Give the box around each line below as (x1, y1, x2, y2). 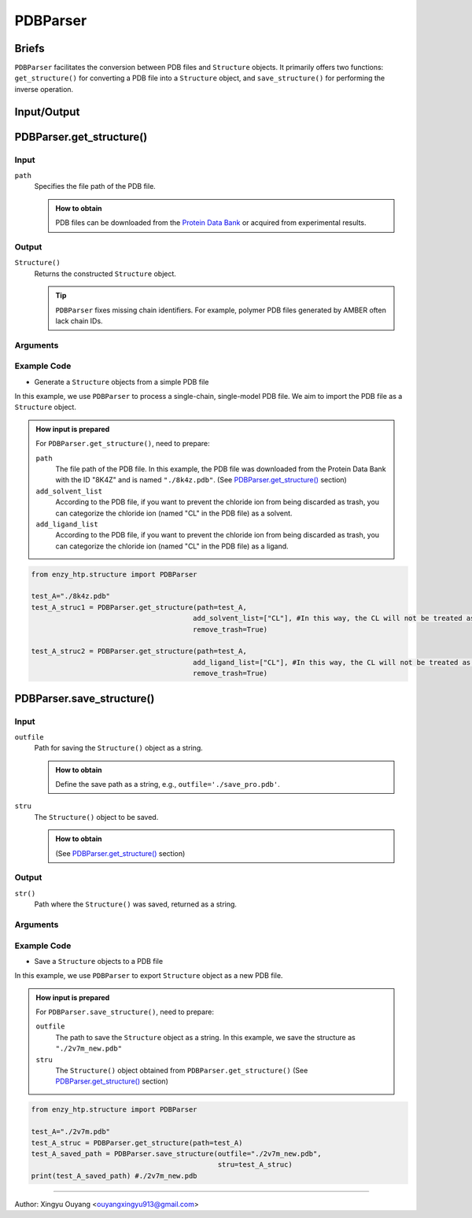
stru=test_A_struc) (217, 1161, 293, 1169)
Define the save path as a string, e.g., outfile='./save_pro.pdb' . (55, 780, 280, 789)
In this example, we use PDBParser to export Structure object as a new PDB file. (14, 971, 283, 980)
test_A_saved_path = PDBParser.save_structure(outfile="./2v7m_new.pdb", (31, 1149, 322, 1158)
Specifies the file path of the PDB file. (34, 182, 157, 191)
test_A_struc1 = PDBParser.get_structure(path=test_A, (31, 603, 247, 611)
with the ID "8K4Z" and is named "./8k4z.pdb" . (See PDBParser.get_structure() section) (55, 475, 348, 485)
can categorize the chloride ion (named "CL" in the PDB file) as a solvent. (55, 508, 293, 518)
